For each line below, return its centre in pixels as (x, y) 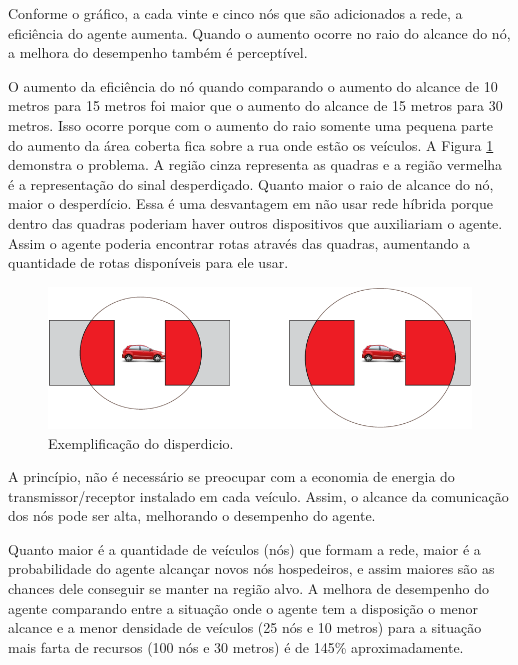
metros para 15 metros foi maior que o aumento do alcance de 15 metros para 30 (255, 105)
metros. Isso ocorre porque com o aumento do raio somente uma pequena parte (251, 124)
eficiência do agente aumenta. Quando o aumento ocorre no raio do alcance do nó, (259, 32)
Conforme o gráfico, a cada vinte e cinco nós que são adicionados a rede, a (235, 13)
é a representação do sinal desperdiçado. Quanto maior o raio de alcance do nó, (251, 183)
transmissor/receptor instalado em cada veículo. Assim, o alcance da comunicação (258, 495)
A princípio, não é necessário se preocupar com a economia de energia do (231, 476)
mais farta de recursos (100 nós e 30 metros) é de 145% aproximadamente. (236, 646)
